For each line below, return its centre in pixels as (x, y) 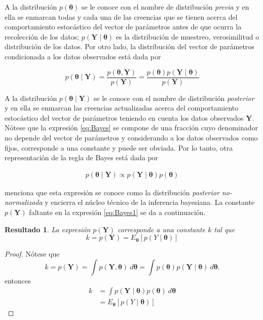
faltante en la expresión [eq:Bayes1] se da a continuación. (117, 212)
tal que (224, 229)
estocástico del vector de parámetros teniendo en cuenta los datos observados (124, 117)
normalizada (24, 202)
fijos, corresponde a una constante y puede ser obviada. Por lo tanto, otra (119, 147)
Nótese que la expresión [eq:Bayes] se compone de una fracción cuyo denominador (131, 128)
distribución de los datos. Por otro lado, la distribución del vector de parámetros (129, 46)
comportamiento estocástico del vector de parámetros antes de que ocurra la (123, 27)
